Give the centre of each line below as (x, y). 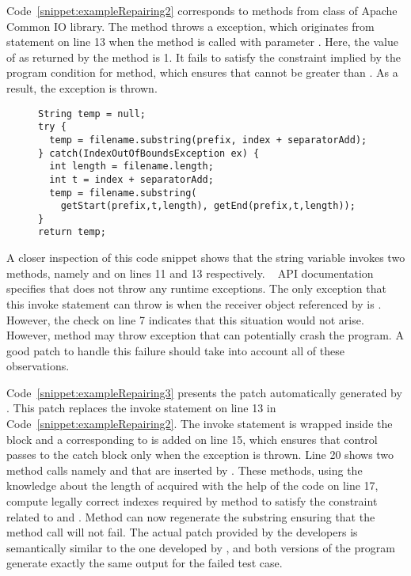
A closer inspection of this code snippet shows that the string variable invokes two (206, 258)
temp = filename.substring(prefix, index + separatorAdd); (208, 140)
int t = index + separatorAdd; (131, 179)
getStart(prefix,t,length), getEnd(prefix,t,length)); (208, 206)
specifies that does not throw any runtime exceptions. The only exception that (196, 288)
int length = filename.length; (131, 167)
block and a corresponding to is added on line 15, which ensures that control (192, 439)
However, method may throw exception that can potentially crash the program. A (205, 335)
